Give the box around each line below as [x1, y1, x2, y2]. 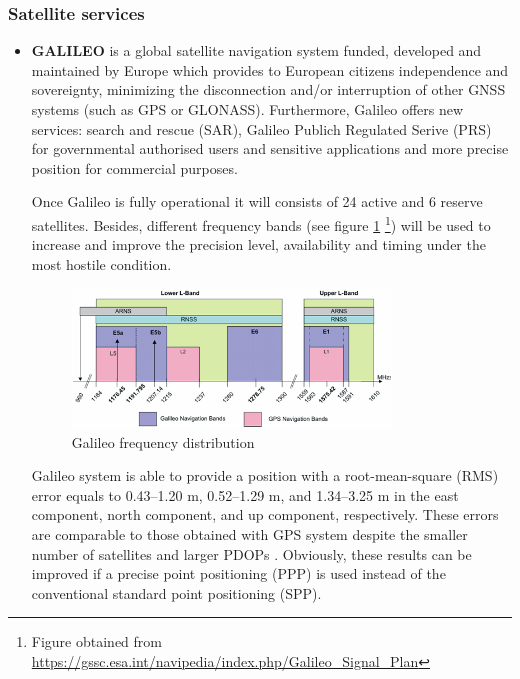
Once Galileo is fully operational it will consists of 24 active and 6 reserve [31, 191, 483, 212]
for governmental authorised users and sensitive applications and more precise [31, 138, 509, 159]
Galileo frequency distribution [71, 431, 255, 452]
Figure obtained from [31, 631, 162, 652]
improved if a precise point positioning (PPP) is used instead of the [31, 563, 446, 584]
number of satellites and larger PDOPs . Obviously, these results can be [31, 543, 472, 564]
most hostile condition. [31, 253, 172, 274]
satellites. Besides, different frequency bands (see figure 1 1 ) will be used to [31, 211, 491, 235]
